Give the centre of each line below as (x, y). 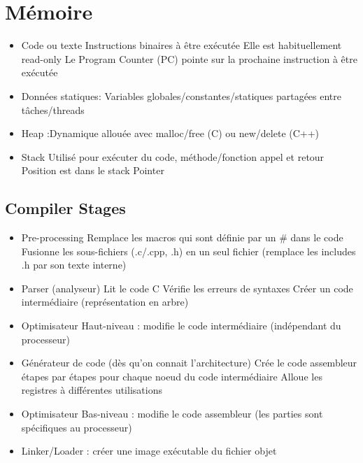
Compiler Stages (65, 208)
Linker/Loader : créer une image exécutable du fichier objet (149, 451)
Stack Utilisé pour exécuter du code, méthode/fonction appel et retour (173, 156)
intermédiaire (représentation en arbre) (105, 302)
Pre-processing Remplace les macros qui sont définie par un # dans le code (182, 237)
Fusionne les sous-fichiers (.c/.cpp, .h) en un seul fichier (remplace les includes (188, 251)
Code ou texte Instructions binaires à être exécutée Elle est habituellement (181, 45)
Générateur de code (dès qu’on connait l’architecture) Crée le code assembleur (189, 363)
